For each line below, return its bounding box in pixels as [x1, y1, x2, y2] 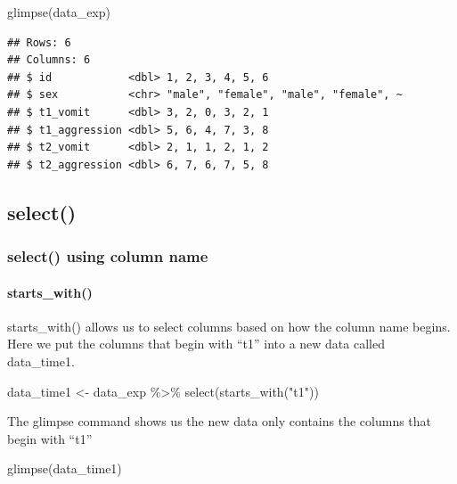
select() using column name [7, 245, 208, 267]
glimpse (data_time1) [7, 459, 122, 478]
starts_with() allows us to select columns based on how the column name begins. [7, 316, 451, 335]
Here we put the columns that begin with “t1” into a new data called [7, 334, 385, 353]
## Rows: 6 [7, 36, 71, 49]
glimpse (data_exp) [7, 3, 110, 21]
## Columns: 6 [7, 53, 91, 67]
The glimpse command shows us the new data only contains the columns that [7, 412, 432, 431]
